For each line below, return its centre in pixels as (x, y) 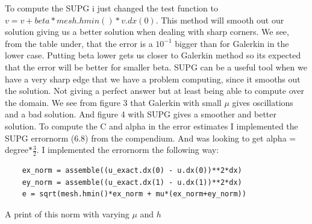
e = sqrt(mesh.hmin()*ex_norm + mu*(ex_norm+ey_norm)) (134, 194)
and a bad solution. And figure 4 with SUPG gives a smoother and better (141, 114)
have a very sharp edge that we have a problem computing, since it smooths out (153, 79)
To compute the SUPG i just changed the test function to (111, 8)
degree (17, 150)
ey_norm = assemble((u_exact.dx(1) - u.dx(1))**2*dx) (132, 182)
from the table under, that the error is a (79, 43)
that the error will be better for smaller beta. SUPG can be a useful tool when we (156, 67)
